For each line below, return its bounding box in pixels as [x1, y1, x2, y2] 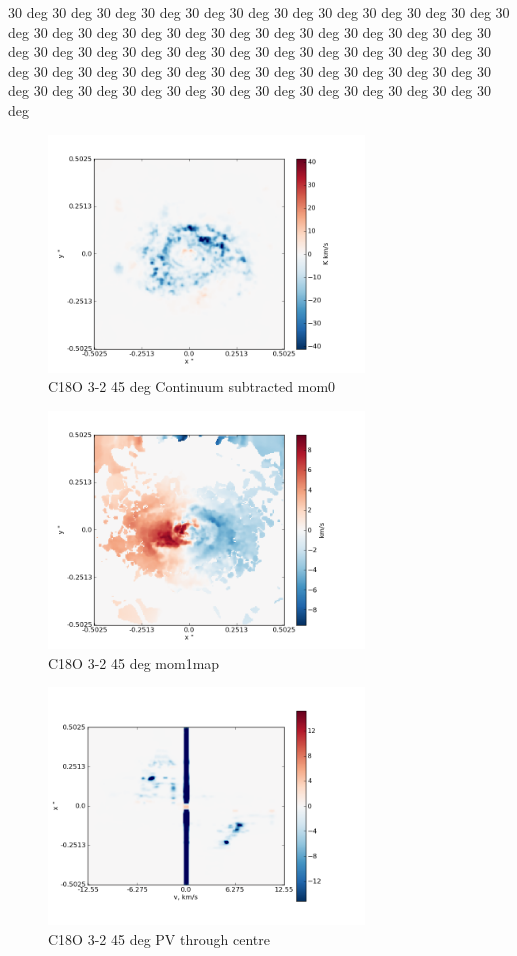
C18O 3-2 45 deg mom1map [48, 652, 220, 673]
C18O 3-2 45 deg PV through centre [48, 928, 270, 949]
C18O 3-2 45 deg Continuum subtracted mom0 [48, 376, 336, 397]
